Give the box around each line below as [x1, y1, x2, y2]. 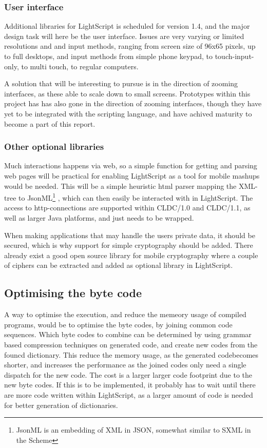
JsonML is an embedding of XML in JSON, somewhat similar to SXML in [16, 424, 251, 435]
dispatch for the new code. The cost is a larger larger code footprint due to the [4, 369, 253, 380]
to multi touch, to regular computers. [21, 61, 139, 71]
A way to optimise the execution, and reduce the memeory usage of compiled [4, 309, 246, 320]
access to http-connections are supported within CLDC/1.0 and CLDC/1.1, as [4, 202, 251, 213]
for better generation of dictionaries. [4, 399, 118, 410]
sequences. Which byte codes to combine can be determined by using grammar [4, 329, 252, 340]
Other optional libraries [4, 140, 104, 153]
